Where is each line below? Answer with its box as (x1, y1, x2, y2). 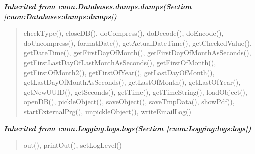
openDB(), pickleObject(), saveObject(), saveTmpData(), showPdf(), (23, 96, 235, 107)
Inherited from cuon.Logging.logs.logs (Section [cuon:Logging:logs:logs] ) (4, 123, 251, 133)
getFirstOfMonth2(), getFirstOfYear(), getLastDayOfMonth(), (23, 67, 215, 77)
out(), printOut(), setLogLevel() (23, 140, 122, 150)
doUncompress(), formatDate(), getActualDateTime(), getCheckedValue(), (23, 37, 252, 48)
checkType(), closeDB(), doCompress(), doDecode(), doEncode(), (23, 28, 224, 38)
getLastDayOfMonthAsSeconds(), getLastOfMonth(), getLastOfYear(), (23, 77, 241, 87)
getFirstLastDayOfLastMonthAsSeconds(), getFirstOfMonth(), (23, 57, 216, 67)
